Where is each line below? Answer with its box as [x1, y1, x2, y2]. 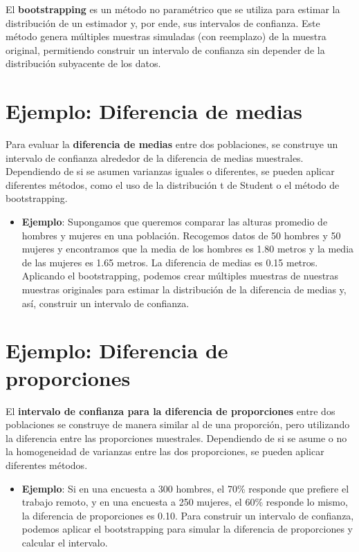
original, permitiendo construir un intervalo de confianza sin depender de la [6, 42, 325, 57]
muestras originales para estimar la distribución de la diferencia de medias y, [21, 282, 347, 297]
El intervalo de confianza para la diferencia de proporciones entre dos [6, 403, 335, 418]
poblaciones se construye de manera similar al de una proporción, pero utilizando [6, 417, 350, 432]
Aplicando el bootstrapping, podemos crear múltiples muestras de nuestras [21, 268, 339, 283]
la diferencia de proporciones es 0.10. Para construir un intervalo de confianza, [21, 508, 354, 522]
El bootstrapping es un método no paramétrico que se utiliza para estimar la [6, 2, 340, 16]
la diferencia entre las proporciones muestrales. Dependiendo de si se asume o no [6, 430, 347, 445]
